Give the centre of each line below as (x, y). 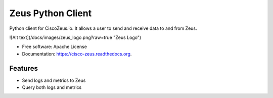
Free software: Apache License (54, 47)
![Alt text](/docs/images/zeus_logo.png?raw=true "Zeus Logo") (75, 37)
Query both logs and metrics (52, 87)
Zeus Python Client (51, 13)
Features (24, 68)
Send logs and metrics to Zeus (54, 80)
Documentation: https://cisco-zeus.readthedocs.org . (77, 54)
